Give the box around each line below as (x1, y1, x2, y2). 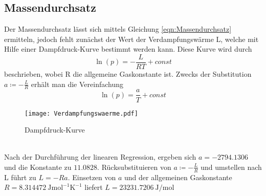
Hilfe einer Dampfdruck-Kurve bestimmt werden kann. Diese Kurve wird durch (4, 43, 252, 54)
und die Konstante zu (4, 161, 72, 172)
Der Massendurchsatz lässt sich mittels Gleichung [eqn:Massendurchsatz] (4, 24, 232, 34)
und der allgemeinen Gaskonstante (124, 171, 232, 182)
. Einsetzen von (68, 171, 116, 182)
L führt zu (4, 171, 36, 182)
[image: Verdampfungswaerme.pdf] (25, 110, 138, 117)
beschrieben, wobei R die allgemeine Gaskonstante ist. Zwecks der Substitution (4, 69, 252, 79)
